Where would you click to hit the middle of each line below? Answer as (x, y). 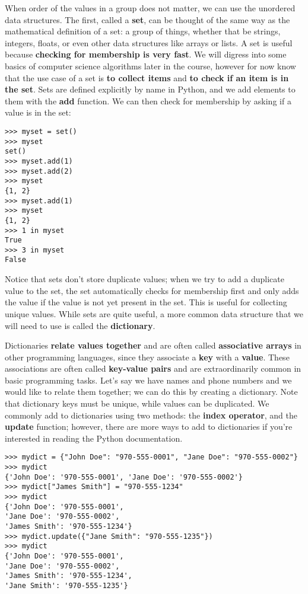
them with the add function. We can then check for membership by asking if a (148, 100)
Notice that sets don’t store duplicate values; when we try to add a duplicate (145, 279)
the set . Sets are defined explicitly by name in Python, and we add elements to (150, 89)
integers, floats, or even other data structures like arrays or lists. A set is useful (149, 42)
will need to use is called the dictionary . (80, 325)
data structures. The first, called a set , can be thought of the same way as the (147, 19)
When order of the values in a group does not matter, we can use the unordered (150, 8)
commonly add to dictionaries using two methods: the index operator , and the (151, 415)
